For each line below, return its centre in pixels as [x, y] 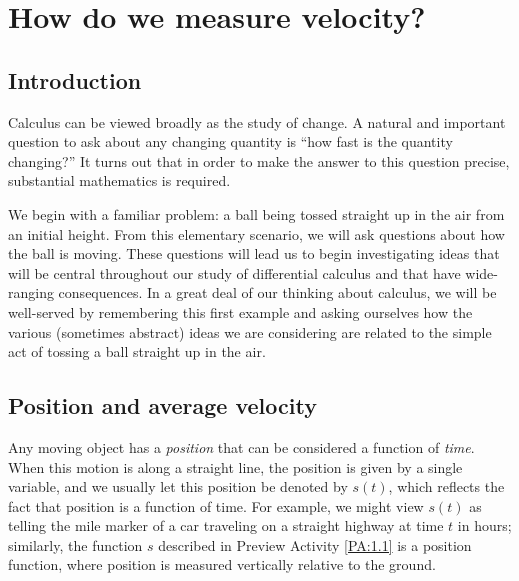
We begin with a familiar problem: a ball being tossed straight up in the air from [256, 213]
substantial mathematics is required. [119, 180]
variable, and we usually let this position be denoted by [178, 486]
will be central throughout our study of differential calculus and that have [234, 272]
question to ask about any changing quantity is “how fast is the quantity [230, 141]
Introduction [75, 79]
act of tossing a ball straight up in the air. [137, 351]
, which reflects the [446, 486]
